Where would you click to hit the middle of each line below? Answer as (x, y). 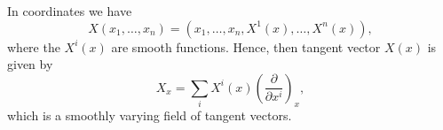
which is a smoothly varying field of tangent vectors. (150, 115)
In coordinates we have (70, 11)
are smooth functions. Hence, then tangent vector (246, 46)
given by (30, 64)
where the (34, 46)
